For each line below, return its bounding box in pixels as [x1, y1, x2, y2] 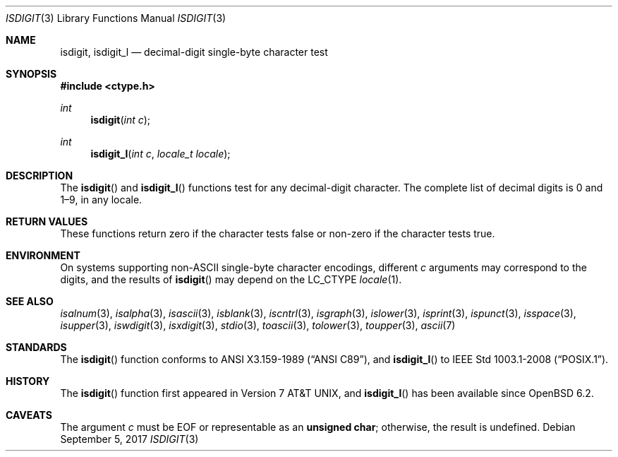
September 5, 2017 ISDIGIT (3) [60, 433, 199, 445]
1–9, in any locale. [60, 194, 143, 206]
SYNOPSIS [6, 68, 57, 80]
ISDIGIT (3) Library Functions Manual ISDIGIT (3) [6, 12, 226, 24]
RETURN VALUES [6, 215, 88, 227]
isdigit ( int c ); [90, 114, 151, 126]
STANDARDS [6, 341, 67, 353]
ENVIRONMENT [6, 249, 80, 261]
